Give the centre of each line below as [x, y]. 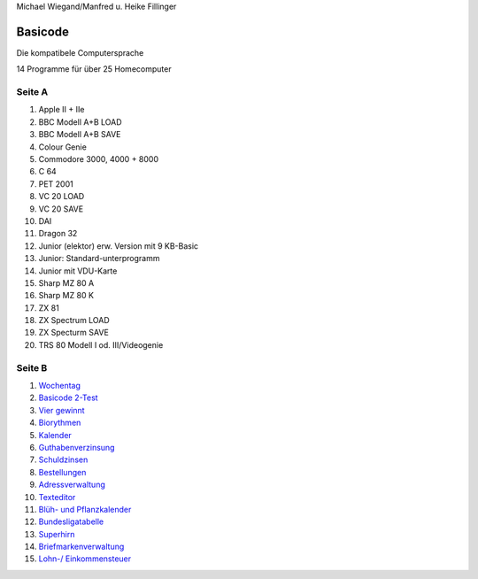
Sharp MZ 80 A [66, 282]
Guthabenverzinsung [77, 447]
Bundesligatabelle [71, 521]
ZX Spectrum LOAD [74, 320]
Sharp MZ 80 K [66, 296]
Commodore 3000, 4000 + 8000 [99, 159]
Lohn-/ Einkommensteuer [85, 559]
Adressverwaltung [72, 485]
